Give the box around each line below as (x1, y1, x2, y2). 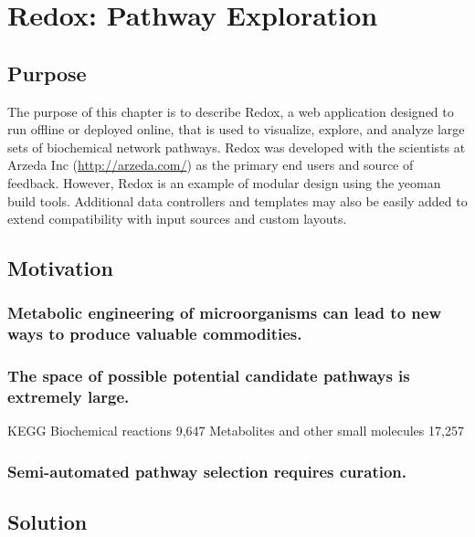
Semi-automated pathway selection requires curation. (7, 459, 407, 482)
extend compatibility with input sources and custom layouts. (7, 209, 347, 228)
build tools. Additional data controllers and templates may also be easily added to (7, 191, 468, 210)
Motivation (7, 254, 113, 282)
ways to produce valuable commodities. (7, 322, 302, 345)
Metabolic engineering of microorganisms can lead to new (7, 301, 441, 324)
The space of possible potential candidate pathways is (7, 364, 410, 387)
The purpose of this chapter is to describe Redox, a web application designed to (7, 101, 454, 121)
